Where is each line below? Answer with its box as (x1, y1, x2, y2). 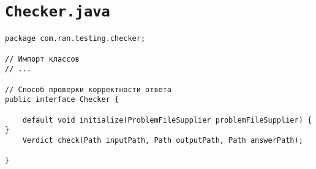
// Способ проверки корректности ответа (5, 85, 172, 94)
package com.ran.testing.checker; (5, 34, 146, 43)
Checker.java (5, 3, 110, 21)
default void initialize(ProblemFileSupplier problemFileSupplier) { (22, 115, 312, 124)
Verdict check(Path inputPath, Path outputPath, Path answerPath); (22, 135, 303, 145)
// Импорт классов (5, 54, 80, 63)
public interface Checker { (5, 95, 119, 104)
